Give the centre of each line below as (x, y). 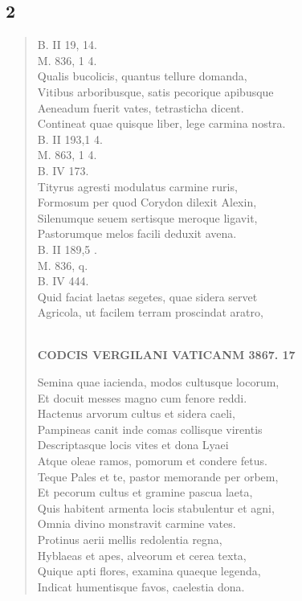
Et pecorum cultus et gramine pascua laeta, (145, 492)
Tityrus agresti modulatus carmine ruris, (137, 186)
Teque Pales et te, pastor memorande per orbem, (158, 476)
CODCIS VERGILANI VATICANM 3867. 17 (166, 355)
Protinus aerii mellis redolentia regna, (130, 540)
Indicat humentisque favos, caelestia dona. (141, 586)
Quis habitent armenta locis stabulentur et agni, (156, 507)
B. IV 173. (63, 170)
